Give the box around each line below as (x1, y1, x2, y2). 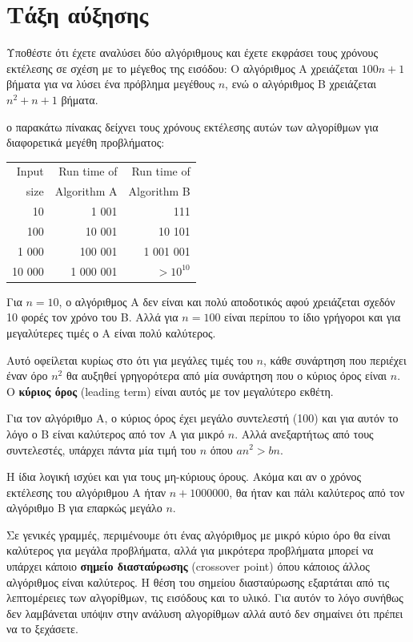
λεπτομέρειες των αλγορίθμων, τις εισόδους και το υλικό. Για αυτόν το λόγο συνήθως (6, 589, 403, 606)
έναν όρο (6, 367, 48, 384)
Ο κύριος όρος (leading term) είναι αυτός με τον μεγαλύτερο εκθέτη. (6, 382, 334, 399)
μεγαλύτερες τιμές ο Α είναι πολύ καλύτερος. (6, 324, 216, 341)
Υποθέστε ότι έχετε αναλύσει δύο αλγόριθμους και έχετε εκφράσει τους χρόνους (6, 44, 379, 61)
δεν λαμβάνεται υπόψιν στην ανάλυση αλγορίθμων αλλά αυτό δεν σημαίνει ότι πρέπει (6, 604, 403, 621)
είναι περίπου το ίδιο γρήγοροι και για (224, 309, 401, 325)
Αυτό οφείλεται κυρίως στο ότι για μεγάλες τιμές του (6, 351, 253, 368)
